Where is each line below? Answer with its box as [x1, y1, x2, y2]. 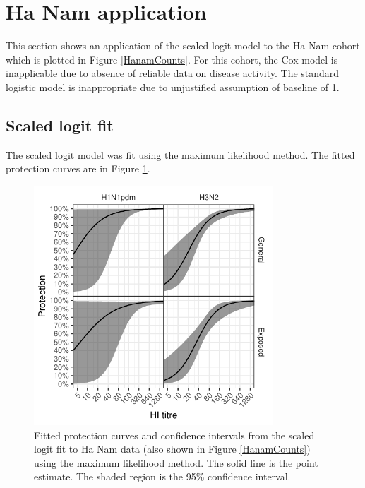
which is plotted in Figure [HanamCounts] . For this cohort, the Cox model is [6, 52, 338, 66]
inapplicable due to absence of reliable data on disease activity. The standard [6, 66, 340, 81]
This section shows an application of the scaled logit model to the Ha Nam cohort [6, 38, 360, 53]
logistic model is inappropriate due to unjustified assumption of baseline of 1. [6, 79, 340, 94]
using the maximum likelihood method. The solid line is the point [34, 455, 318, 470]
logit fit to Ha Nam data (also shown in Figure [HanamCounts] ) [34, 441, 311, 456]
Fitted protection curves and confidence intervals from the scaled [34, 427, 315, 442]
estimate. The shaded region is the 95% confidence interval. [34, 469, 291, 484]
